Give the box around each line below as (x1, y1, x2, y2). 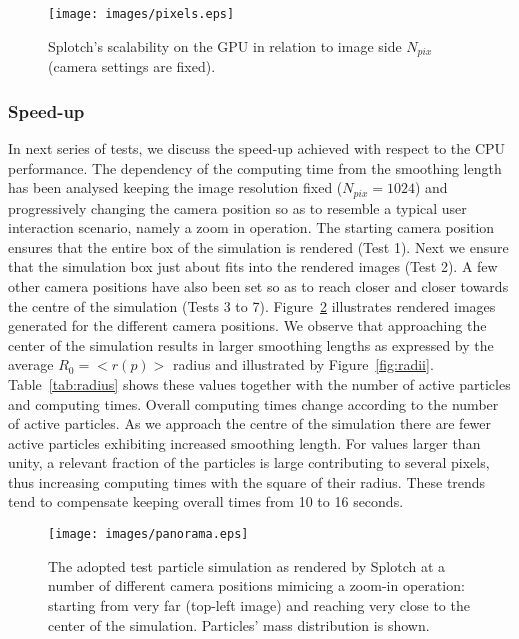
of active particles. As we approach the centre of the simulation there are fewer (8, 413, 492, 434)
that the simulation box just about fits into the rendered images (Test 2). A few (8, 256, 498, 277)
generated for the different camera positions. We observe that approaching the (8, 315, 487, 336)
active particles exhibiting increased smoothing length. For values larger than (8, 432, 481, 453)
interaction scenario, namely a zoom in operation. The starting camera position (8, 217, 495, 238)
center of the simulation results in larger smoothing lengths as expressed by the (8, 334, 494, 355)
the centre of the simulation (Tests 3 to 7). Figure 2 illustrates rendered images (8, 295, 496, 316)
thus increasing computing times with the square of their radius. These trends (8, 471, 486, 492)
